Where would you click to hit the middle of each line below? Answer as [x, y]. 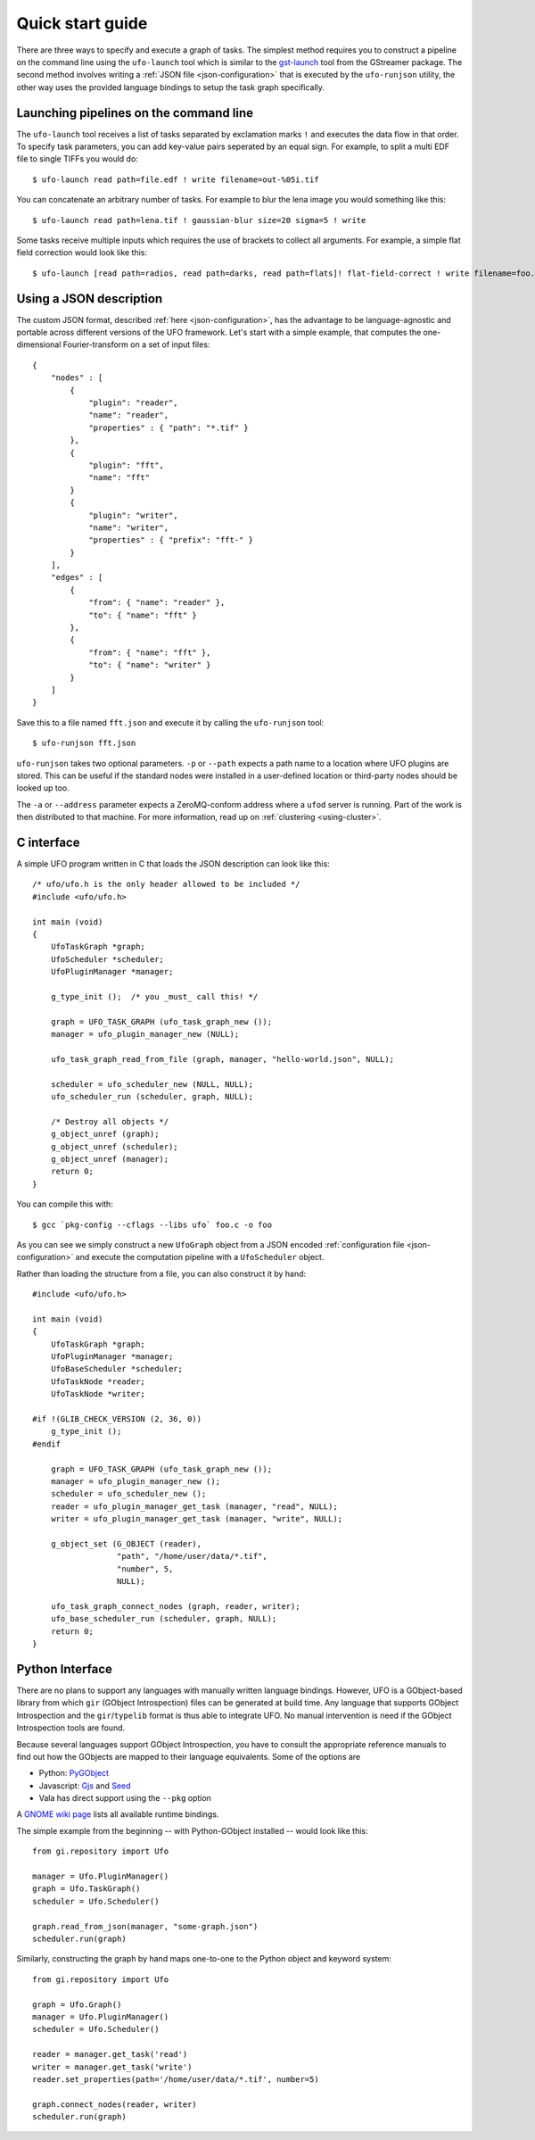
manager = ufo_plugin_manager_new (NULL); [145, 1034]
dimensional [39, 344]
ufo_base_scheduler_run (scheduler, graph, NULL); [164, 1619]
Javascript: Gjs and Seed [85, 1786]
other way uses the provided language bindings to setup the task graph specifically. [171, 87]
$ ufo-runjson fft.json [84, 743]
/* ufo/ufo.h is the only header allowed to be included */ [166, 884]
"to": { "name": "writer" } [150, 665]
